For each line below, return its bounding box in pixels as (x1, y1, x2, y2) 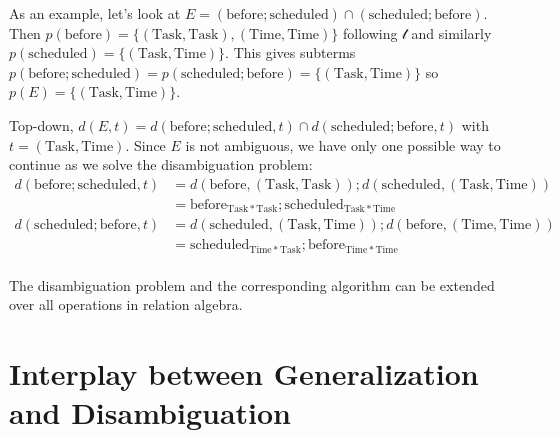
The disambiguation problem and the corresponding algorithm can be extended (9, 274, 495, 295)
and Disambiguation (9, 392, 291, 433)
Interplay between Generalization (9, 353, 479, 394)
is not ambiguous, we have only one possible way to (185, 134, 501, 155)
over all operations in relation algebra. (9, 294, 243, 315)
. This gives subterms (225, 42, 356, 63)
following (342, 22, 398, 43)
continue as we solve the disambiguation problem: (9, 154, 313, 175)
